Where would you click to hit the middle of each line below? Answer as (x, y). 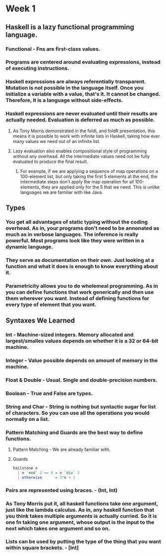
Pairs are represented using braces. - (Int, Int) (62, 490)
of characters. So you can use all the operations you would (78, 413)
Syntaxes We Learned (40, 321)
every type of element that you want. (51, 305)
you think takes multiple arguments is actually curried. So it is (82, 516)
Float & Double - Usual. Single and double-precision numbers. (82, 380)
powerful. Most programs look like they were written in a (75, 240)
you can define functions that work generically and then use (80, 292)
